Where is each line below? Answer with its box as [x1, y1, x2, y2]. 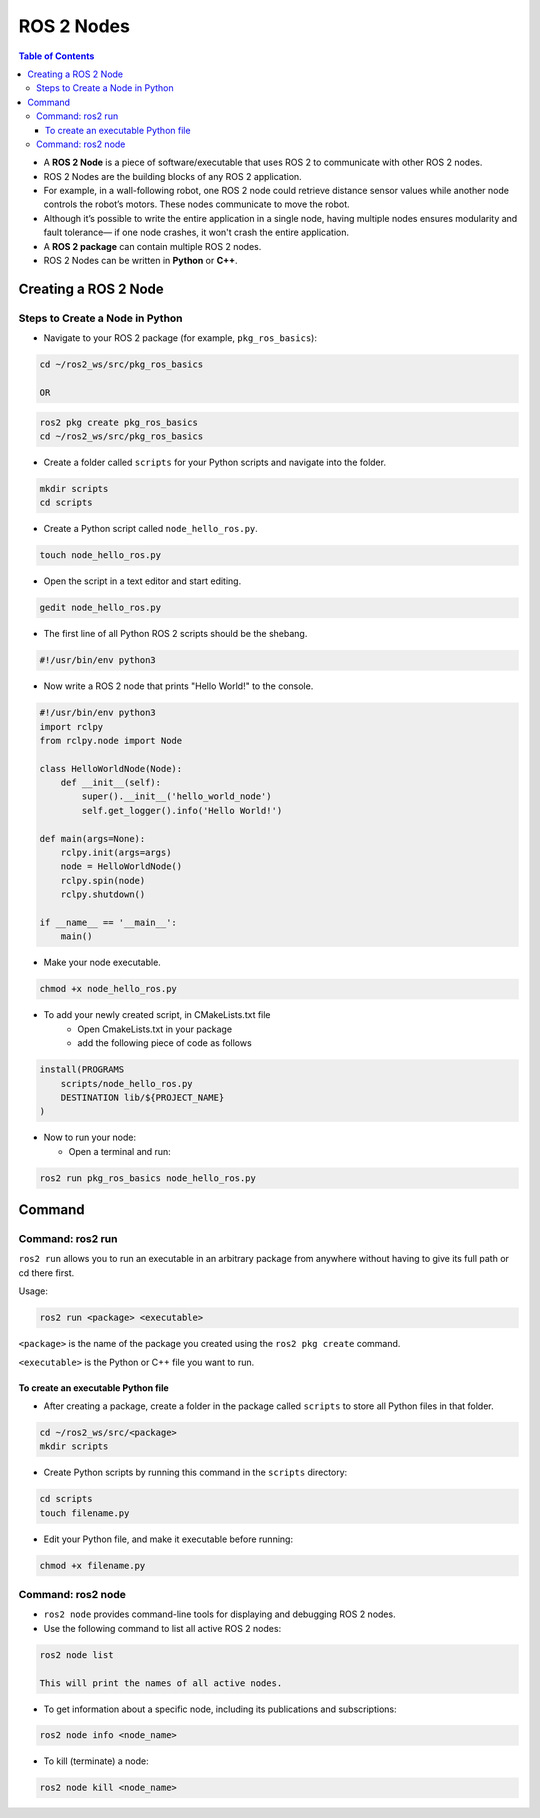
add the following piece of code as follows [77, 1037, 252, 1049]
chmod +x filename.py [39, 1560, 146, 1571]
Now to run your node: [43, 1131, 137, 1144]
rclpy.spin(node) [60, 875, 146, 886]
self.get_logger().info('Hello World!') [81, 805, 283, 816]
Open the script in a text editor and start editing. [43, 575, 242, 587]
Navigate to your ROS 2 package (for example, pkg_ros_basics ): [43, 332, 317, 344]
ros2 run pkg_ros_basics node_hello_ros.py [39, 1172, 257, 1184]
